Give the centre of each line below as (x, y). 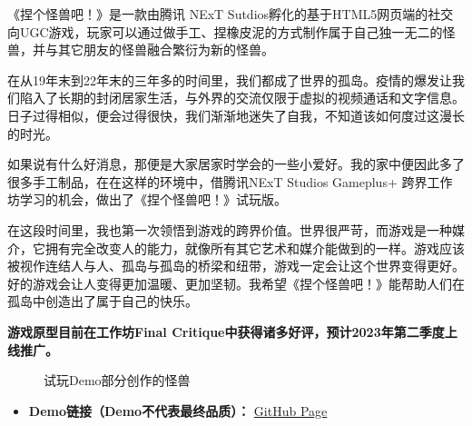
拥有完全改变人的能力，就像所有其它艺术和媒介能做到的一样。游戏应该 (255, 248)
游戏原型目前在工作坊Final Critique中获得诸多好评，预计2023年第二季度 (226, 331)
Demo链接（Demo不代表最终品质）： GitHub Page (178, 410)
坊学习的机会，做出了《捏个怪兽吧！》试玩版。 (147, 199)
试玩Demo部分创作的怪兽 (117, 380)
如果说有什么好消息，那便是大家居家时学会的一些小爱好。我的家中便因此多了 (236, 164)
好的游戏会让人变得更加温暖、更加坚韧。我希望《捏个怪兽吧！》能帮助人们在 (236, 283)
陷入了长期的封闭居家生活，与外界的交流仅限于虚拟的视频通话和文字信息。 (242, 98)
